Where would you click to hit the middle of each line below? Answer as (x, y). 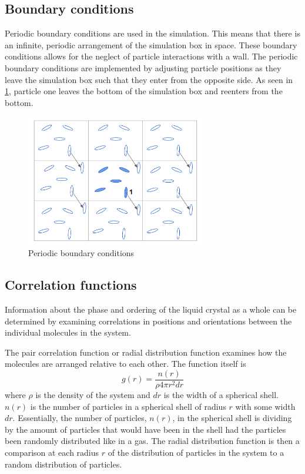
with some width (265, 406)
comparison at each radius (52, 453)
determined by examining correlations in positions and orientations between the (148, 321)
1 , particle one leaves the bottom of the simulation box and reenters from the (144, 91)
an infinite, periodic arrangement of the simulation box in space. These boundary (151, 44)
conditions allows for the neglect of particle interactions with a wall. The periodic (151, 56)
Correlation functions (71, 285)
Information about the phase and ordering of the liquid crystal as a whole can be (151, 309)
